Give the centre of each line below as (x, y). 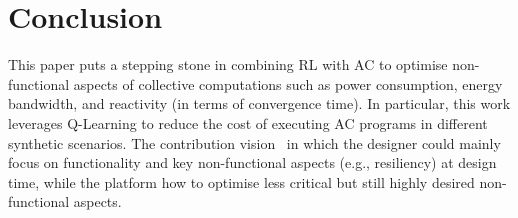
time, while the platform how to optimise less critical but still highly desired (241, 181)
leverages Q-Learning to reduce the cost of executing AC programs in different (248, 122)
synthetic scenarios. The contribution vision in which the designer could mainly (254, 142)
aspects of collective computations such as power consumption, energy (288, 83)
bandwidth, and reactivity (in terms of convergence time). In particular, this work (259, 103)
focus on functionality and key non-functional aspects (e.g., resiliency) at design (252, 162)
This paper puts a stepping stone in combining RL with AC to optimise (228, 64)
